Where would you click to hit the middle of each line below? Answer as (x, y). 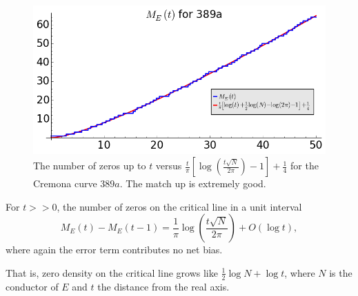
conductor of (32, 286)
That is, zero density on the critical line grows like (112, 272)
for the (305, 166)
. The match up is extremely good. (193, 183)
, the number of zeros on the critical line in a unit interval (179, 206)
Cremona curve (65, 183)
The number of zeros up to (90, 166)
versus (169, 166)
